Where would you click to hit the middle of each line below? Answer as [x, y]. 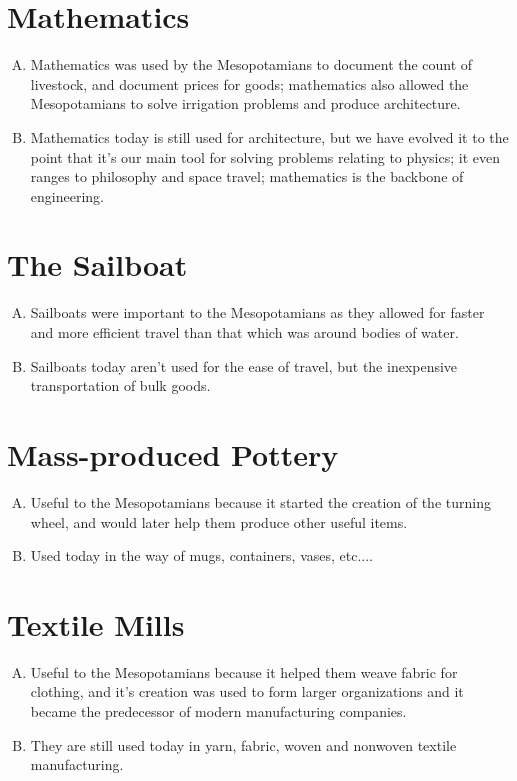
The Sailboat [97, 264]
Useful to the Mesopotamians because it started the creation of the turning [260, 501]
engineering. [67, 195]
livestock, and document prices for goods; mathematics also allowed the [249, 83]
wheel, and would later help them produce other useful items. [219, 521]
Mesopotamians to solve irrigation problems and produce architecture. [245, 103]
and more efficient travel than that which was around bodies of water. [244, 332]
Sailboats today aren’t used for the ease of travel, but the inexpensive [244, 365]
